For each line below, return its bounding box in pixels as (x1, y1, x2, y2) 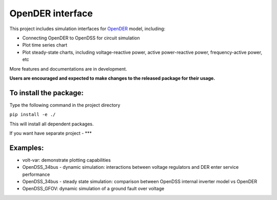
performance (22, 171, 50, 177)
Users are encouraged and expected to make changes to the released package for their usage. (9, 75, 215, 81)
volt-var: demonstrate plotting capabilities (22, 157, 111, 163)
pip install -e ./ (9, 112, 56, 118)
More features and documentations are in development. (9, 65, 128, 72)
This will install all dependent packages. (9, 121, 94, 127)
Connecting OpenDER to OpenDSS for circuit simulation (22, 35, 140, 41)
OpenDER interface (9, 8, 93, 19)
